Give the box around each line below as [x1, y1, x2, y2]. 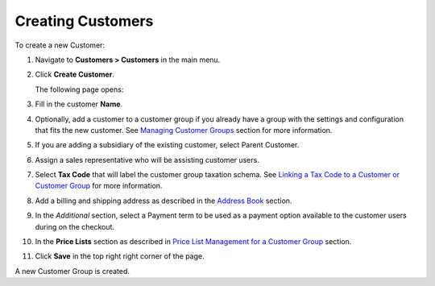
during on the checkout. [35, 222, 115, 231]
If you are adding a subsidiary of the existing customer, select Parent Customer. [35, 140, 300, 150]
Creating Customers [14, 12, 154, 30]
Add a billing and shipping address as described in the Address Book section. [35, 196, 292, 205]
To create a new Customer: [14, 40, 105, 50]
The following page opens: [35, 85, 124, 94]
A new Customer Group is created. [14, 266, 130, 276]
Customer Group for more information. [35, 181, 163, 191]
